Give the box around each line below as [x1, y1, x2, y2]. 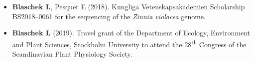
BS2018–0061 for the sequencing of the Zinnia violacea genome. [12, 11, 206, 21]
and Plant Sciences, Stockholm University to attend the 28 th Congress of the [12, 37, 247, 49]
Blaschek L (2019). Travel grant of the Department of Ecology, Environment [12, 28, 251, 38]
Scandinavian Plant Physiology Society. [12, 49, 132, 59]
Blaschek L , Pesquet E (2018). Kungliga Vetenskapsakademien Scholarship [12, 1, 245, 11]
